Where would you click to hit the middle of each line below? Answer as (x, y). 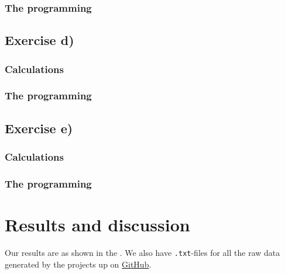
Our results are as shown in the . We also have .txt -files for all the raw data (142, 252)
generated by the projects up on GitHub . (78, 264)
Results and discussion (97, 224)
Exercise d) (40, 40)
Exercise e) (39, 128)
